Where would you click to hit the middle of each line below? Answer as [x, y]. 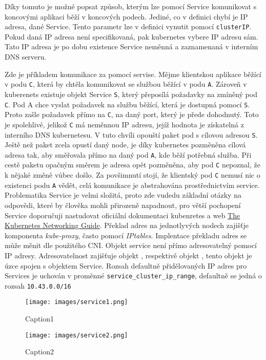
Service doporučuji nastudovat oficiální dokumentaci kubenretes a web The [122, 215]
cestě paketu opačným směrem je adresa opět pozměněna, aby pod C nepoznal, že [132, 165]
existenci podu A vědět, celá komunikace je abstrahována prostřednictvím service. [132, 185]
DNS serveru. [26, 57]
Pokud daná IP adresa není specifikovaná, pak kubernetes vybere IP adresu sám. [131, 36]
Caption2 [40, 352]
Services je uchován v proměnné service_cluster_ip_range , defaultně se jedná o [133, 276]
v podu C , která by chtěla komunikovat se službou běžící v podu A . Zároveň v [126, 84]
